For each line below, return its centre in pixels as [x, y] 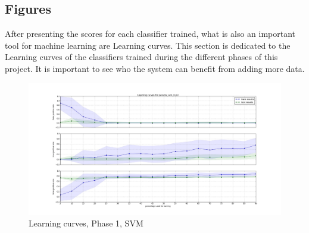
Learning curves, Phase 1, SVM [86, 223]
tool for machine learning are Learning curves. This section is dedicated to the [148, 45]
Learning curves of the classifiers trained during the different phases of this [141, 57]
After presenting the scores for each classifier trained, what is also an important [150, 34]
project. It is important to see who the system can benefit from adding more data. [155, 68]
